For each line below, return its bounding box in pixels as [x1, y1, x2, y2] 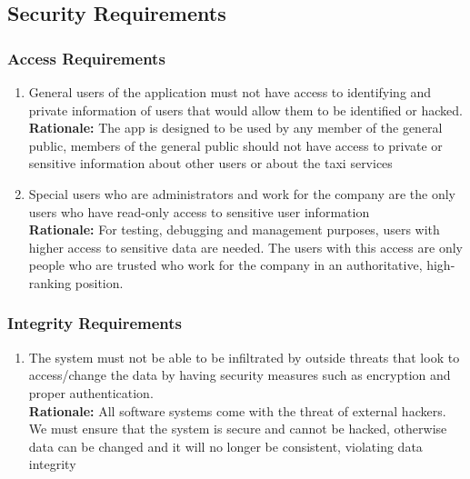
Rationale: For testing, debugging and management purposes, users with [28, 220, 440, 239]
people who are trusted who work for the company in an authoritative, [28, 255, 423, 274]
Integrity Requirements [7, 312, 183, 334]
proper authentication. [28, 383, 154, 402]
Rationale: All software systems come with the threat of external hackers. [28, 401, 446, 420]
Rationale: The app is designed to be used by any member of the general [28, 118, 443, 137]
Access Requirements [7, 46, 165, 69]
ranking [28, 273, 72, 292]
